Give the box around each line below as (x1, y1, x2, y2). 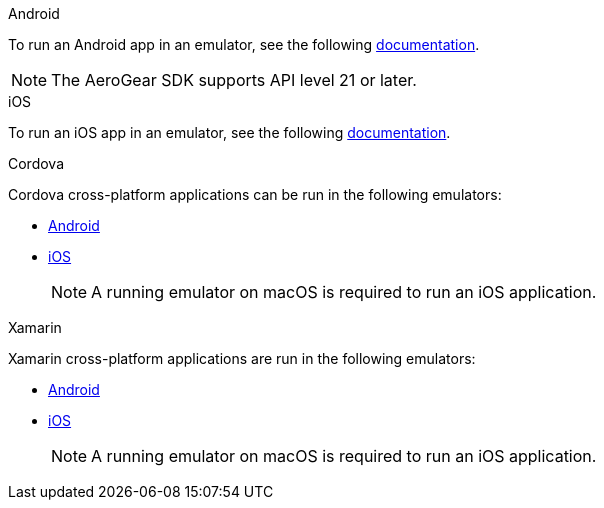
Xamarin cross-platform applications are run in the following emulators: (8, 350, 476, 367)
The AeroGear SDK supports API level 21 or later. (51, 70, 417, 90)
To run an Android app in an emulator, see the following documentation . (8, 36, 480, 53)
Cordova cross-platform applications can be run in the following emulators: (8, 186, 502, 203)
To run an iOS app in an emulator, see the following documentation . (8, 124, 451, 141)
